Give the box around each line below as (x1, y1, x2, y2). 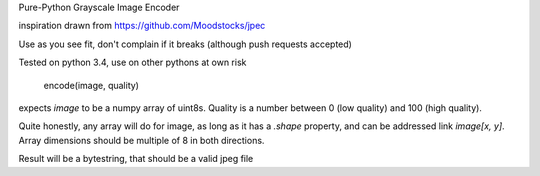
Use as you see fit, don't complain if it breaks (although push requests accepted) (18, 38, 352, 50)
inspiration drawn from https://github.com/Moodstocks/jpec (18, 20, 266, 32)
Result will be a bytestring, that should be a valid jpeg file (18, 153, 254, 165)
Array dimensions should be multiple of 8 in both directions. (18, 134, 265, 146)
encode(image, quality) (43, 79, 140, 91)
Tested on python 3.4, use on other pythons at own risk (18, 56, 247, 69)
